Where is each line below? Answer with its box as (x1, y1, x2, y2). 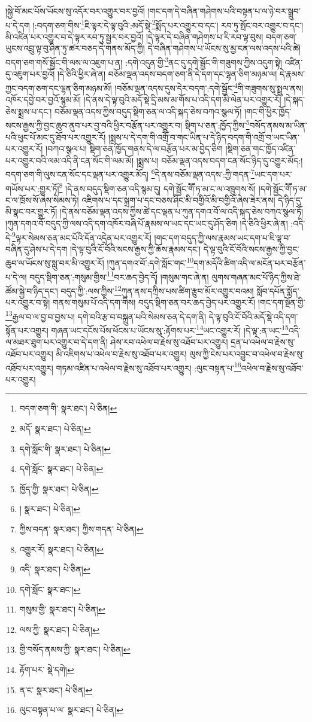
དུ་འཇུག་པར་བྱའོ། (5, 68, 55, 80)
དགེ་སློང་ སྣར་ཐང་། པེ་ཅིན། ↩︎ (19, 462, 104, 475)
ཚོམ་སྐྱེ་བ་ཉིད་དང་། (5, 284, 58, 297)
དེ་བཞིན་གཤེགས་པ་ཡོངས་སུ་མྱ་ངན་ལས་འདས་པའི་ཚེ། (147, 42, 301, 54)
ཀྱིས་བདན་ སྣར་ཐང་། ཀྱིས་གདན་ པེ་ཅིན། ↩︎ (19, 522, 144, 535)
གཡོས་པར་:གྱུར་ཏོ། (5, 182, 59, 194)
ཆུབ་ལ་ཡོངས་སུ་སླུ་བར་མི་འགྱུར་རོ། (5, 257, 104, 269)
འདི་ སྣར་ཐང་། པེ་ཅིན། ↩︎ (19, 563, 90, 575)
